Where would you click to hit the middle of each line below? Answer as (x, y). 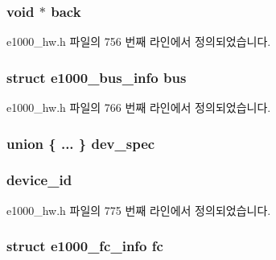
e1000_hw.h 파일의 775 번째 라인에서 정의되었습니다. (139, 210)
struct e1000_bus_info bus (97, 77)
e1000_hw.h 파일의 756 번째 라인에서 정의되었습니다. (139, 41)
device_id (39, 180)
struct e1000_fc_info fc (85, 246)
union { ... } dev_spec (81, 143)
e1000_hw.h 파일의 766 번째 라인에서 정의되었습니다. (139, 107)
